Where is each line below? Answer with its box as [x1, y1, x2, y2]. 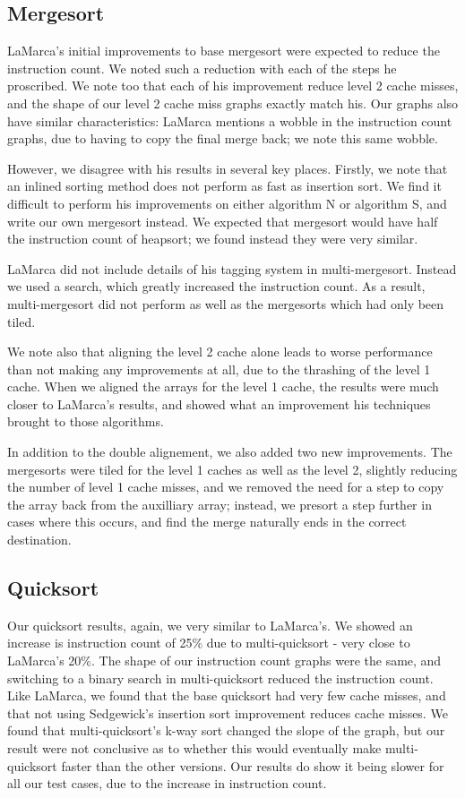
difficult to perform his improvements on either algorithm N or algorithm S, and [7, 193, 447, 212]
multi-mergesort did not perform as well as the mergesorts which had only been [7, 294, 444, 313]
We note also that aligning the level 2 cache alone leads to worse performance [7, 342, 433, 361]
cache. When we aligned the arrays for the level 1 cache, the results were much [7, 377, 439, 396]
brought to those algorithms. [7, 412, 164, 431]
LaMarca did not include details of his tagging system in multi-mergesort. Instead [7, 259, 457, 278]
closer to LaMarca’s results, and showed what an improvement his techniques [7, 394, 431, 413]
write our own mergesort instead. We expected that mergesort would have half [7, 211, 438, 230]
